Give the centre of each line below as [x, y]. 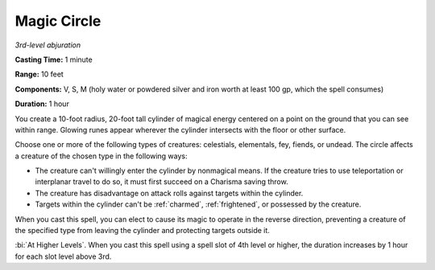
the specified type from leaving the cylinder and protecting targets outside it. [142, 231]
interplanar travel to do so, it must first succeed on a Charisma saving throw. [162, 182]
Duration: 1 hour [42, 104]
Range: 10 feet [39, 74]
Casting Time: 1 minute [54, 59]
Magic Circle [58, 21]
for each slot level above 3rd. [63, 256]
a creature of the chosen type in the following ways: [101, 156]
